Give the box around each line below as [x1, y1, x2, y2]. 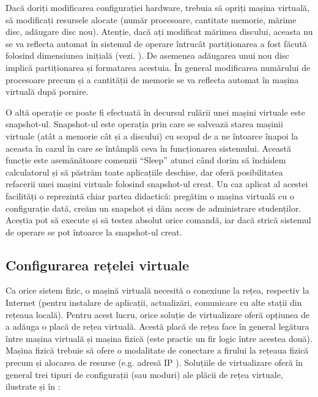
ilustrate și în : [6, 380, 61, 393]
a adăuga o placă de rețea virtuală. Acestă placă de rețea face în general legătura [6, 320, 309, 333]
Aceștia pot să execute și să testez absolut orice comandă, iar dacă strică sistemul [6, 213, 311, 226]
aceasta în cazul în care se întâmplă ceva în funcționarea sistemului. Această [6, 141, 292, 154]
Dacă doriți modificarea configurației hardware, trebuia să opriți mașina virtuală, [6, 1, 309, 13]
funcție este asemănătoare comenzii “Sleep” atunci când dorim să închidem [6, 154, 286, 166]
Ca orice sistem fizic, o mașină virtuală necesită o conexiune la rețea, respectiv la [6, 284, 309, 297]
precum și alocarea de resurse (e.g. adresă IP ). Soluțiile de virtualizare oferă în [6, 356, 303, 369]
